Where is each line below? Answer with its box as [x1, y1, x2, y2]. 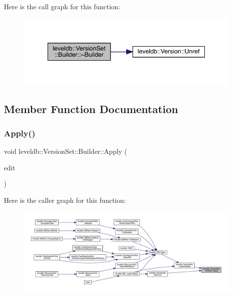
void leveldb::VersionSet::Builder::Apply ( [4, 146, 127, 156]
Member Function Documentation [4, 101, 179, 116]
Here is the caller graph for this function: [4, 195, 126, 205]
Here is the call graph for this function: [4, 1, 120, 11]
